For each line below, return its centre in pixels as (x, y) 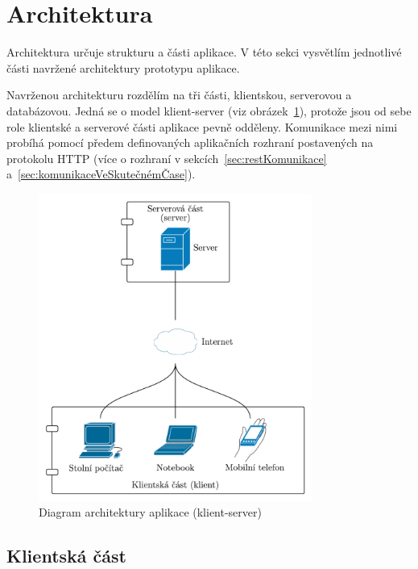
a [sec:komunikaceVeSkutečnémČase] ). (101, 174)
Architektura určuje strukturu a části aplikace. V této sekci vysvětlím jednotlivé (204, 52)
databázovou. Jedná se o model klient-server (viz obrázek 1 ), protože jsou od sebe (209, 110)
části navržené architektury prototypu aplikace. (123, 67)
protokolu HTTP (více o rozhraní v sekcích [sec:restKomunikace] (167, 158)
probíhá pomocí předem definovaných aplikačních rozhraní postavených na (190, 142)
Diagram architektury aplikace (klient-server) (150, 512)
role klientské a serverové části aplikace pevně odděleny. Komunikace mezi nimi (202, 126)
